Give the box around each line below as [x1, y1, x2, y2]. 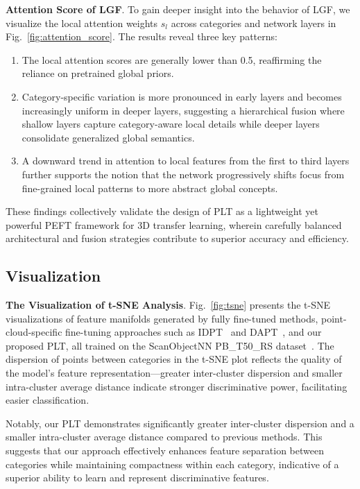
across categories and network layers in [171, 15, 336, 30]
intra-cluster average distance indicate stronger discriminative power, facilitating [6, 379, 348, 393]
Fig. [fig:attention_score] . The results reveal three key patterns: [6, 29, 277, 44]
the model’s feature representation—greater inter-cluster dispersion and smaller [6, 366, 343, 380]
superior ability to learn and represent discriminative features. [6, 470, 269, 485]
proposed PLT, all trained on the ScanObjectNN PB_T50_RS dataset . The [6, 338, 334, 352]
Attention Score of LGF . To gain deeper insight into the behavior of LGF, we [6, 2, 350, 16]
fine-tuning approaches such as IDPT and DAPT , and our [65, 325, 322, 339]
